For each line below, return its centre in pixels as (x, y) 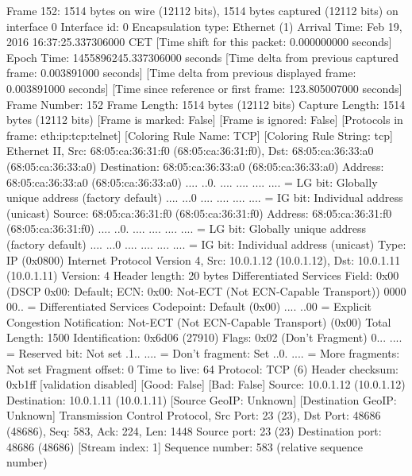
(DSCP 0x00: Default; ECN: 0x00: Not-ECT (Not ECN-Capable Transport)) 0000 (206, 290)
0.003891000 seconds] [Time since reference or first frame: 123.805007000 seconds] (204, 88)
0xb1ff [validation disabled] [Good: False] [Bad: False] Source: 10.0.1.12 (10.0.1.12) (206, 384)
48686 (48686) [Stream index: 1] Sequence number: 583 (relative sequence (185, 446)
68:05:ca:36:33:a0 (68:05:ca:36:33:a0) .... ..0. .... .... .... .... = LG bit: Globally (192, 182)
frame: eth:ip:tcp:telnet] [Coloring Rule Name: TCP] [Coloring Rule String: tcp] (200, 135)
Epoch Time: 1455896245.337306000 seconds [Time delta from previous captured (203, 57)
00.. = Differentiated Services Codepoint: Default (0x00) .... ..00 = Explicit (189, 306)
